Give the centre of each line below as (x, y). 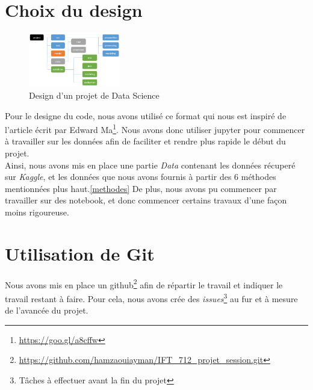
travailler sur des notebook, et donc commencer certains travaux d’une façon (146, 200)
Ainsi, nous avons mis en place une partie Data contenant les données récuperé (150, 165)
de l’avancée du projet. (47, 310)
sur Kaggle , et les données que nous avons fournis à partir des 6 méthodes (141, 177)
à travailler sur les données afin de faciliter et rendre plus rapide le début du (145, 141)
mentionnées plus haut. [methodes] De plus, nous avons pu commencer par (141, 188)
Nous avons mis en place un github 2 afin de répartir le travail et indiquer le (144, 283)
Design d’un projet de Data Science (94, 95)
